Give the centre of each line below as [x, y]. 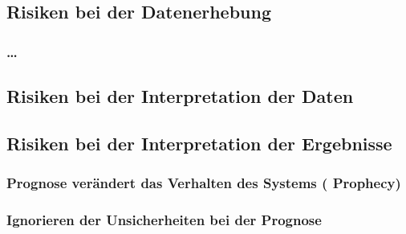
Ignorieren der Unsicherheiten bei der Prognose [164, 219]
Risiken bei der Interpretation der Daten [180, 96]
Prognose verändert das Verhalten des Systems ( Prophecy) [204, 183]
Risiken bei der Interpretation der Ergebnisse [199, 143]
